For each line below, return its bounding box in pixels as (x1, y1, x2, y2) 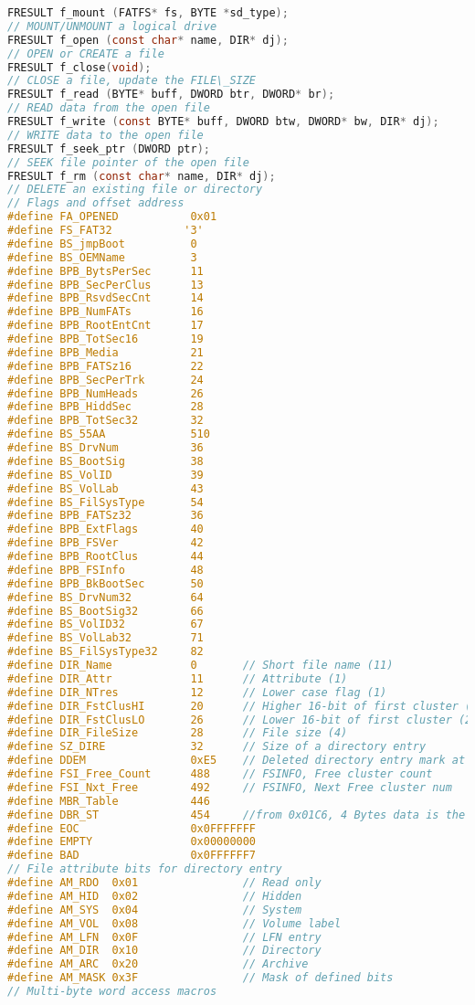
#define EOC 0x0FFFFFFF (7, 821, 257, 835)
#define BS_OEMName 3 (7, 250, 197, 264)
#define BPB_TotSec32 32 (7, 414, 204, 428)
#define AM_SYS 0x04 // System (7, 903, 302, 916)
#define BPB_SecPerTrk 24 (7, 373, 204, 386)
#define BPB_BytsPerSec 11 (7, 264, 204, 278)
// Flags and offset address (7, 196, 185, 210)
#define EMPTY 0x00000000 (7, 835, 257, 849)
